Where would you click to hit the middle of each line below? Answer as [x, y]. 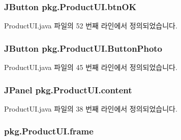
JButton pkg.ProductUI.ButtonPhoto [83, 48]
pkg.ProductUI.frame [49, 131]
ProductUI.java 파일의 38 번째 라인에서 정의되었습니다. [91, 108]
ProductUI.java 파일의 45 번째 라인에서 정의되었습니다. [91, 67]
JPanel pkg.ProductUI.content [68, 90]
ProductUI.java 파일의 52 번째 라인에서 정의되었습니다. [91, 26]
